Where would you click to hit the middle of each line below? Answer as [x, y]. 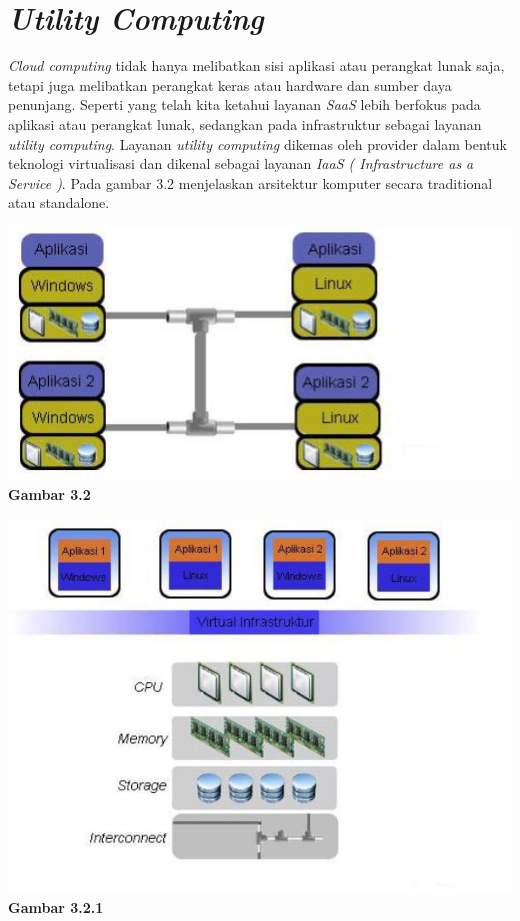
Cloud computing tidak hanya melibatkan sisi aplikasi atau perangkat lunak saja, [256, 65]
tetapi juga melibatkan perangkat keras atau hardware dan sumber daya [230, 84]
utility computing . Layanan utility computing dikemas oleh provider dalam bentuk [257, 143]
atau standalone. [59, 202]
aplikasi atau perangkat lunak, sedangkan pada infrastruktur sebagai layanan [245, 123]
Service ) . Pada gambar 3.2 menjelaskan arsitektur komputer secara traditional [250, 182]
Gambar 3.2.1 [56, 907]
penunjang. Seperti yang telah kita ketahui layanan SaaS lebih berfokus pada [244, 104]
